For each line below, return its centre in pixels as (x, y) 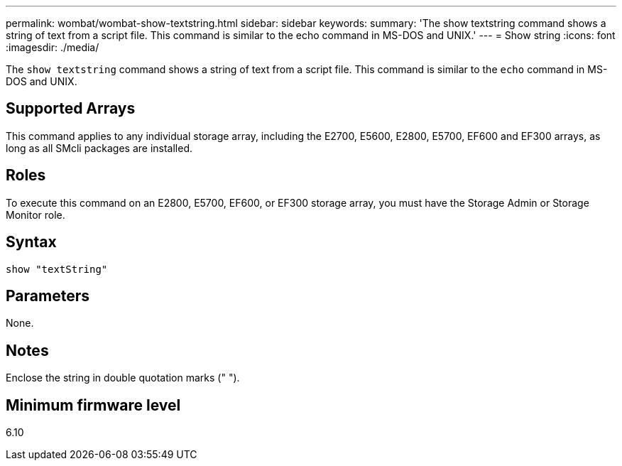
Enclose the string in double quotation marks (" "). (123, 378)
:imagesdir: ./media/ (53, 47)
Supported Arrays (71, 109)
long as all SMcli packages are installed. (99, 148)
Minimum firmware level (93, 405)
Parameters (48, 296)
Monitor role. (36, 215)
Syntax (31, 242)
